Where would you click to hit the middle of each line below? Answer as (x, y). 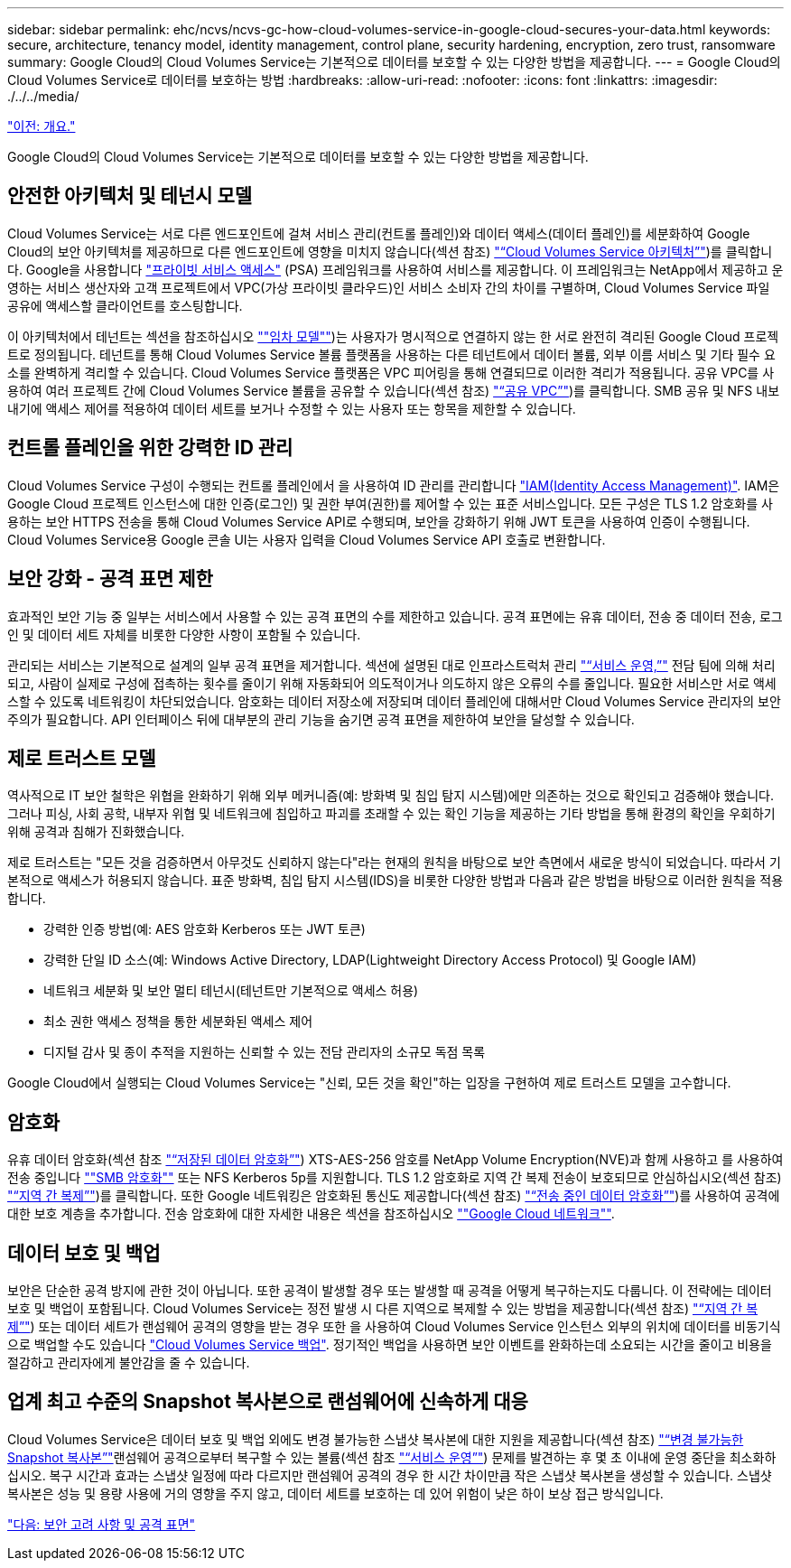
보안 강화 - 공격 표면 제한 (110, 579)
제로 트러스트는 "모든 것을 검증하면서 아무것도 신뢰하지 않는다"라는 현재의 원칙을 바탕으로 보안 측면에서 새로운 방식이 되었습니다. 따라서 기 (394, 863)
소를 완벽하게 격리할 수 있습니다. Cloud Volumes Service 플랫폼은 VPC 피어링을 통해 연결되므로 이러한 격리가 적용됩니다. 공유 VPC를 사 (391, 372)
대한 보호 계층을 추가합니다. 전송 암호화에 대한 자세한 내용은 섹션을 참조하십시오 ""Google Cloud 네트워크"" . (311, 1214)
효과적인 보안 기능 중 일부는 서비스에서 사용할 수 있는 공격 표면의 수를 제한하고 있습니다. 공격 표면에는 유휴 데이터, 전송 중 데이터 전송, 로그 (395, 616)
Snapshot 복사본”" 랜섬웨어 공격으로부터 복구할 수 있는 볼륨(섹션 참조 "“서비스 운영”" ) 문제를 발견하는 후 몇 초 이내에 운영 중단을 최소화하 (392, 1457)
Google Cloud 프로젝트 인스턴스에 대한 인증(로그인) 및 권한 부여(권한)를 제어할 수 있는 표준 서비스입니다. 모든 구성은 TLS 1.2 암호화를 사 (390, 503)
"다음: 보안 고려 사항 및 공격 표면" (102, 1524)
